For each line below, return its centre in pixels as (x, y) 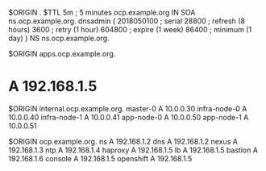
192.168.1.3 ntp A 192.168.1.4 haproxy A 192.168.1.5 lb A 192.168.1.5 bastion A (133, 150)
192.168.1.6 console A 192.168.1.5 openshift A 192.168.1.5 (100, 158)
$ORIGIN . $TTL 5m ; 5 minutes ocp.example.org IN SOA (102, 13)
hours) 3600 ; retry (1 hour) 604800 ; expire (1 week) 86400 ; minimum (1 (130, 29)
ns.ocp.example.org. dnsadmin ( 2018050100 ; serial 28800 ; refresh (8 (127, 21)
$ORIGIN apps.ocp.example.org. (62, 54)
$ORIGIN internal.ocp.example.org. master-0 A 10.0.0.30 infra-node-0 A (128, 108)
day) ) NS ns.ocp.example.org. (59, 38)
